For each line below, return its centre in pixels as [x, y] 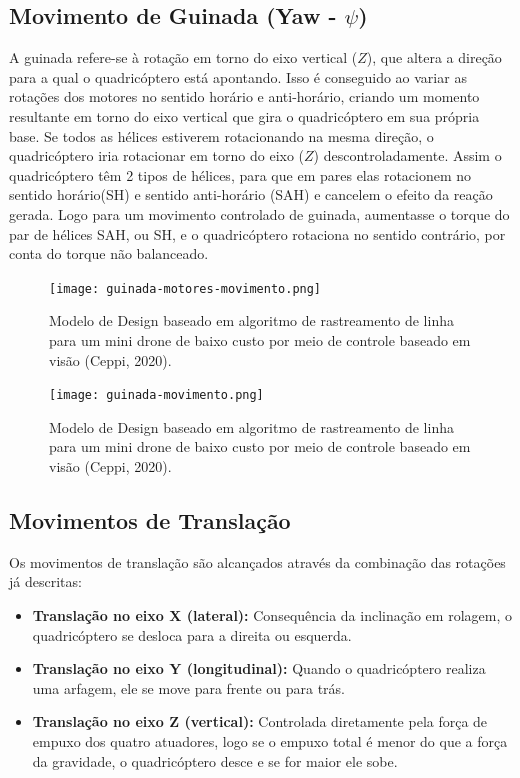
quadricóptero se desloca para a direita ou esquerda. [192, 634]
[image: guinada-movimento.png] [156, 395]
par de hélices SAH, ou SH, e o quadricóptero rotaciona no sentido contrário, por [257, 233]
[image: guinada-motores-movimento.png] [185, 288]
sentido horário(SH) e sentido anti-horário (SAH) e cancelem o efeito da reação [251, 194]
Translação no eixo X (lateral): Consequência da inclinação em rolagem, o [272, 615]
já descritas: [45, 581]
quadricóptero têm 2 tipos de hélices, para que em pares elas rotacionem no [240, 174]
